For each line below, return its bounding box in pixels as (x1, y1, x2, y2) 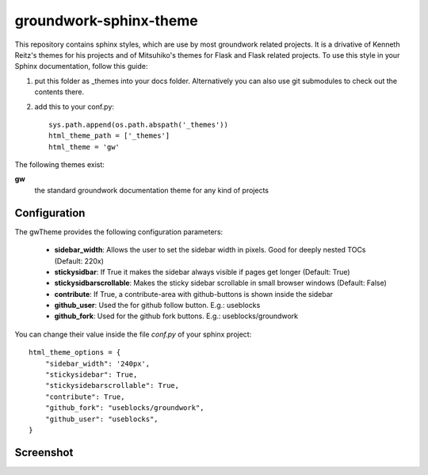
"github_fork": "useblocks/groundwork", (44, 404, 205, 412)
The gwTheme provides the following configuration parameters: (14, 226, 224, 237)
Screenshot (14, 446, 74, 459)
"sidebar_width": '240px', (44, 359, 151, 368)
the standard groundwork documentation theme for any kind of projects (34, 185, 269, 195)
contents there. (34, 87, 85, 97)
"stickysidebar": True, (44, 370, 138, 379)
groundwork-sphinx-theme (14, 12, 198, 29)
